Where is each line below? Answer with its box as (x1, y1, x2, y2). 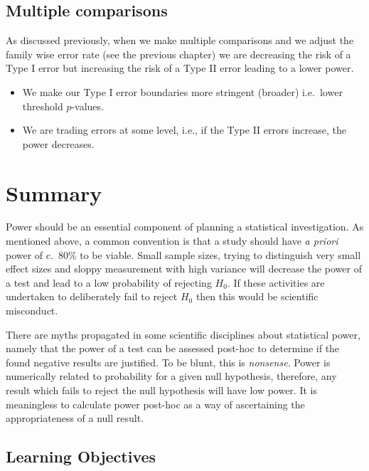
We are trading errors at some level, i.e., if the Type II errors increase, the (22, 122, 347, 137)
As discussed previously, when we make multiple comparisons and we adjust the (6, 33, 354, 48)
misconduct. (6, 303, 58, 318)
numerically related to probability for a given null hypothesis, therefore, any (6, 369, 337, 383)
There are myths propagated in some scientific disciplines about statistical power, (6, 327, 360, 342)
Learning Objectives (6, 445, 156, 467)
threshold (22, 98, 63, 113)
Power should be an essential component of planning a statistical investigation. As (6, 219, 364, 234)
